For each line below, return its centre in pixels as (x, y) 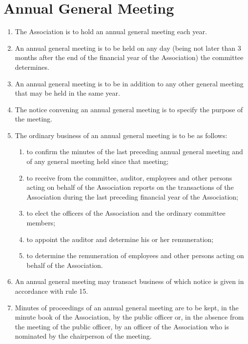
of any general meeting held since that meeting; (98, 161)
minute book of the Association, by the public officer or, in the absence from (129, 317)
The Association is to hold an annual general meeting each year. (111, 31)
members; (41, 223)
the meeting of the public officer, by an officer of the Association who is (122, 326)
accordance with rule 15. (52, 291)
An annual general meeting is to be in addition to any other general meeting (129, 83)
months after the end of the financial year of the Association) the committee (129, 57)
